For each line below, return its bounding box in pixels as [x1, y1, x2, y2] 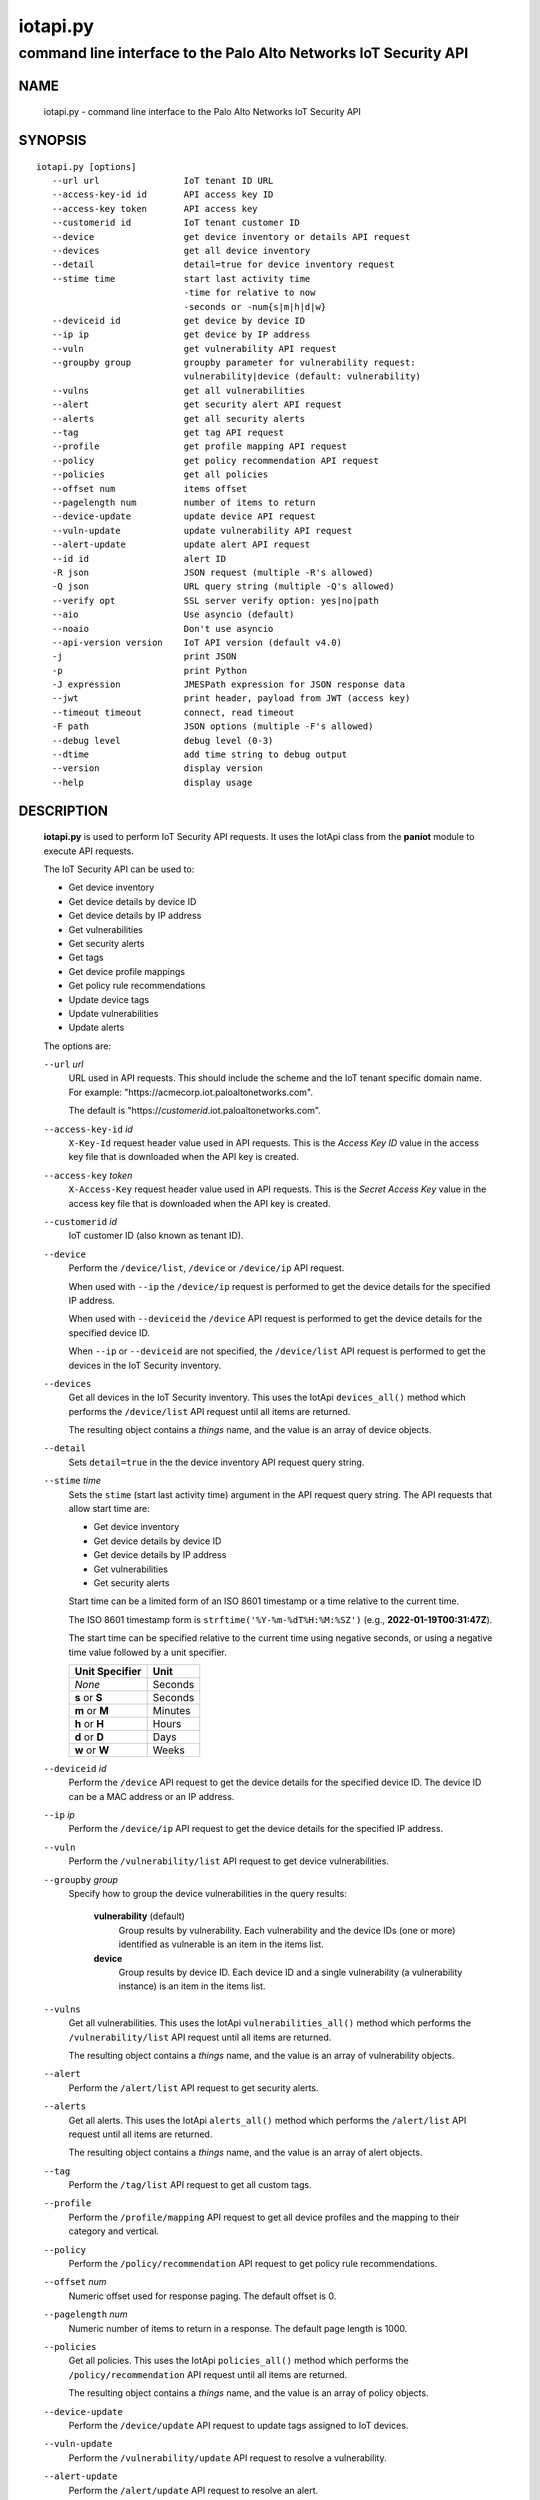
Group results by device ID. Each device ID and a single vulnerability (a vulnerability [118, 1966, 463, 1978]
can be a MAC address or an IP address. [68, 1790, 235, 1802]
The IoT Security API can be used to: [43, 863, 195, 875]
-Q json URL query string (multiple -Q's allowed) [51, 581, 395, 592]
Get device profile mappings [68, 965, 185, 977]
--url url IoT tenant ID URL [51, 175, 274, 187]
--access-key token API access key [51, 203, 259, 214]
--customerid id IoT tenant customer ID [51, 217, 300, 229]
